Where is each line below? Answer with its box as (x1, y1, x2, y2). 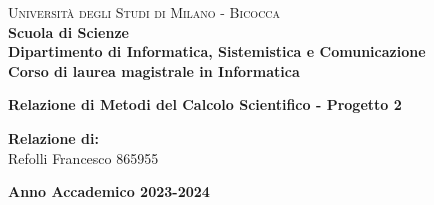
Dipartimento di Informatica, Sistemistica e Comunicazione (8, 41, 426, 62)
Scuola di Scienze (8, 21, 129, 42)
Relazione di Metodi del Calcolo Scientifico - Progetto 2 (8, 94, 402, 115)
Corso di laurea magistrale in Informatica (8, 60, 300, 81)
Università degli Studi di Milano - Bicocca (8, 2, 281, 22)
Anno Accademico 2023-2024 (8, 181, 210, 202)
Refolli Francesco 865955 (8, 147, 159, 168)
